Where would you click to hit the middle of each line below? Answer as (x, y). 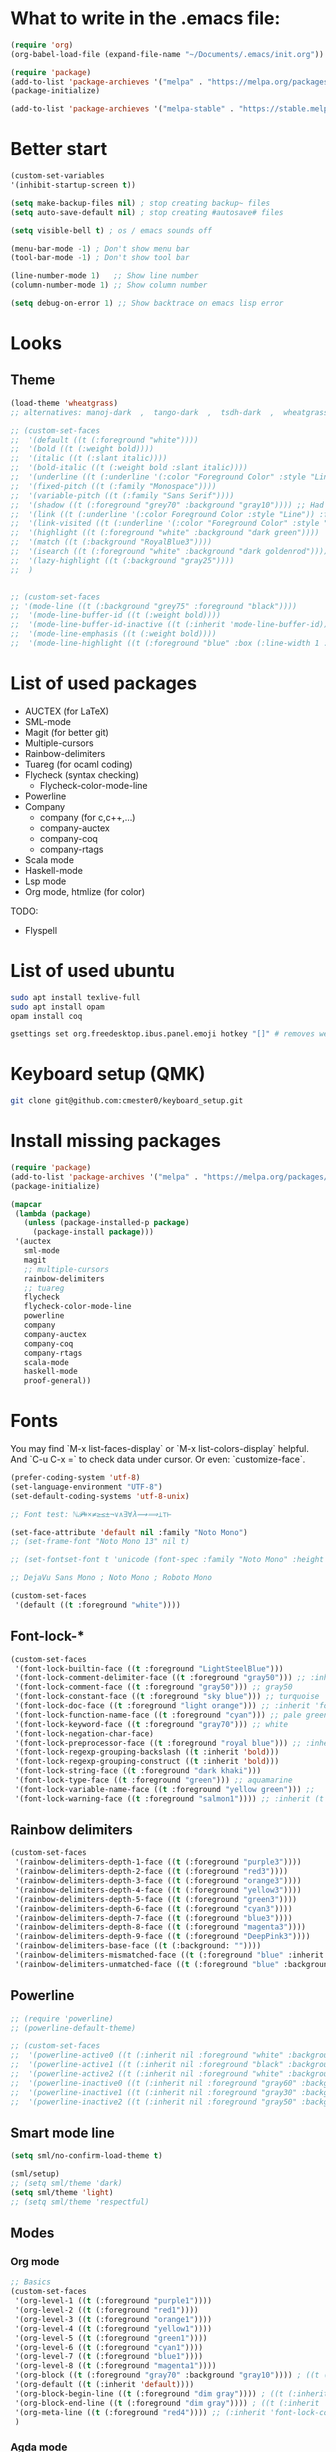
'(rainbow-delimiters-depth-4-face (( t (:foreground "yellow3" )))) (158, 1890)
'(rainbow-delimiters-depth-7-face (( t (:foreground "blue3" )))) (153, 1918)
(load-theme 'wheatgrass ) (64, 403)
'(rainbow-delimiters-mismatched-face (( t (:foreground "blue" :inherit (169, 1955)
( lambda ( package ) (53, 1213)
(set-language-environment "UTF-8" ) (86, 1487)
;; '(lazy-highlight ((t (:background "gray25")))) (122, 560)
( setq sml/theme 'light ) (62, 2192)
